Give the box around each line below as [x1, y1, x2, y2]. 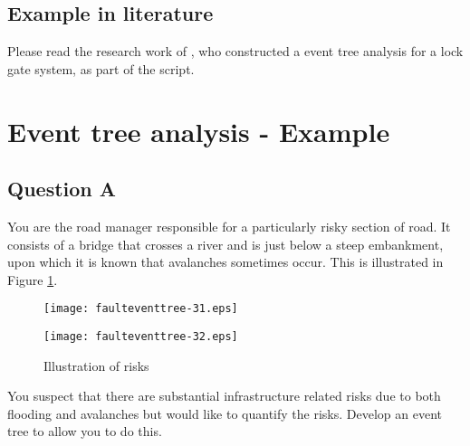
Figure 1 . [7, 270, 58, 289]
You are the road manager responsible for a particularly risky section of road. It [7, 216, 451, 235]
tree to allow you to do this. [7, 422, 162, 441]
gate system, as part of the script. [7, 59, 195, 78]
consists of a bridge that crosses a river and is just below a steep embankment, [7, 234, 444, 253]
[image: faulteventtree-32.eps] [43, 330, 238, 343]
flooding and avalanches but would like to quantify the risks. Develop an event [7, 403, 442, 422]
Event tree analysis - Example [7, 112, 390, 149]
